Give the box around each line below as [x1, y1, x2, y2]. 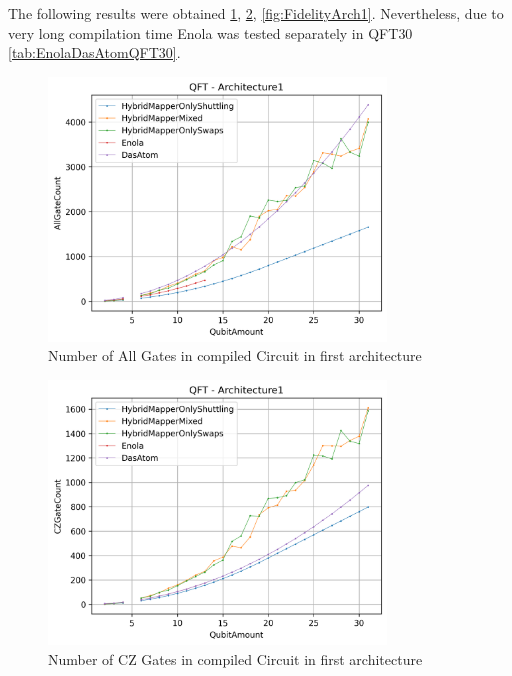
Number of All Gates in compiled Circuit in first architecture [48, 345, 422, 366]
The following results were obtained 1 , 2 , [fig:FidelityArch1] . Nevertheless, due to [8, 3, 504, 23]
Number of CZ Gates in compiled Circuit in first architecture [48, 648, 423, 669]
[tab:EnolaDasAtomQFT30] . [8, 42, 181, 63]
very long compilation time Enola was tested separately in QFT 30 [8, 22, 413, 43]
